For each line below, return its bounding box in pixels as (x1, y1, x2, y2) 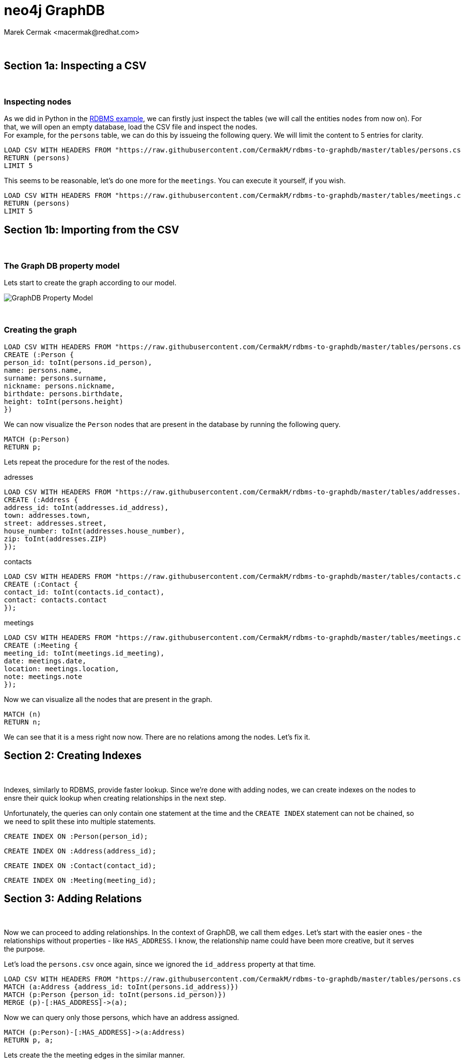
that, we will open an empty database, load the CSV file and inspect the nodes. (4, 123, 258, 131)
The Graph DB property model (4, 260, 120, 271)
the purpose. (4, 945, 45, 954)
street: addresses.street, (4, 519, 107, 527)
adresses (4, 472, 33, 481)
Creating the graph (4, 325, 77, 335)
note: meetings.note (4, 672, 83, 680)
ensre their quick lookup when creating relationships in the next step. (4, 793, 226, 802)
